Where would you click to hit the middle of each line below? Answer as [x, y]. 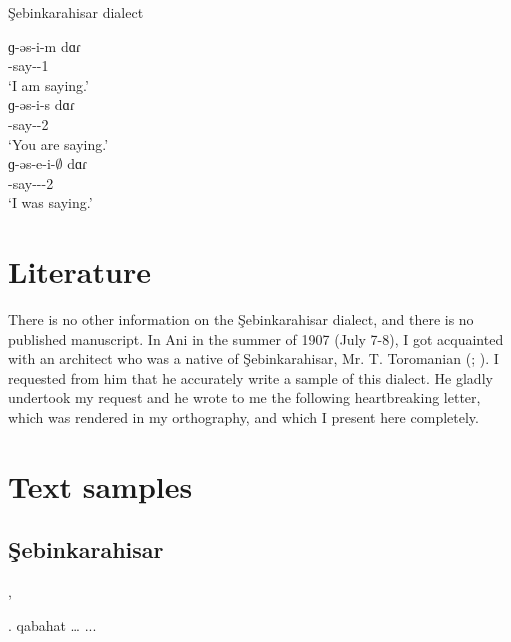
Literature [79, 271]
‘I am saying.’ [48, 84]
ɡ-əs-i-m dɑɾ [44, 45]
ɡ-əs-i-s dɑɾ [41, 104]
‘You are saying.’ [58, 143]
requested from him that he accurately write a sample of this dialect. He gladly [250, 377]
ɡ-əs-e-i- [32, 163]
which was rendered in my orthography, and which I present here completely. [243, 417]
